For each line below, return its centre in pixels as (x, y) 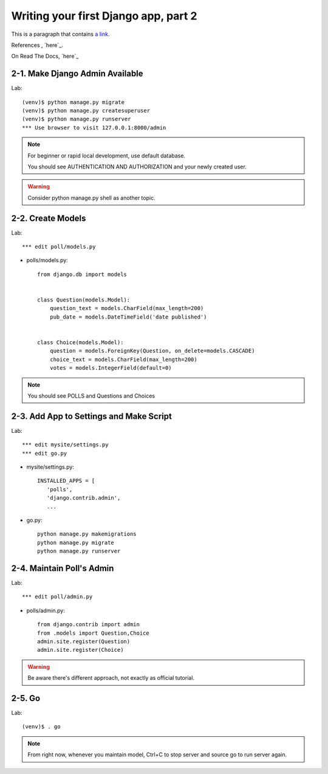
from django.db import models (82, 274)
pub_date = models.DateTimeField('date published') (128, 317)
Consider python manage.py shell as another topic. (91, 198)
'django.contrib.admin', (84, 498)
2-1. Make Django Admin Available (77, 74)
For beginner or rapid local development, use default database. (106, 156)
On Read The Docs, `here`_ (45, 56)
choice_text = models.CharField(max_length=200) (123, 359)
